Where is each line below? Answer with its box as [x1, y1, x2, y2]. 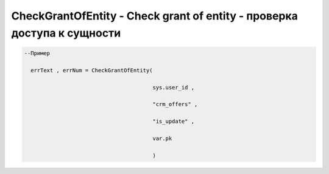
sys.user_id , [152, 84, 195, 91]
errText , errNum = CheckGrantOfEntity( [30, 67, 153, 74]
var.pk [152, 134, 172, 142]
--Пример [24, 49, 51, 57]
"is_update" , [152, 118, 195, 125]
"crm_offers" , [152, 101, 198, 108]
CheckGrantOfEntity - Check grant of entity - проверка [11, 9, 299, 23]
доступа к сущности [11, 26, 121, 40]
